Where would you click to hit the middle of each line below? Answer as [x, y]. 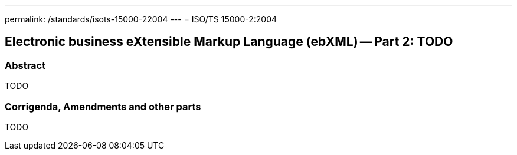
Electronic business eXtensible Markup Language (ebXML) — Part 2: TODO [229, 42]
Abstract [25, 65]
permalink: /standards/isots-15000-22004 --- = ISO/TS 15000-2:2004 [141, 19]
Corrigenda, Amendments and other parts [103, 106]
